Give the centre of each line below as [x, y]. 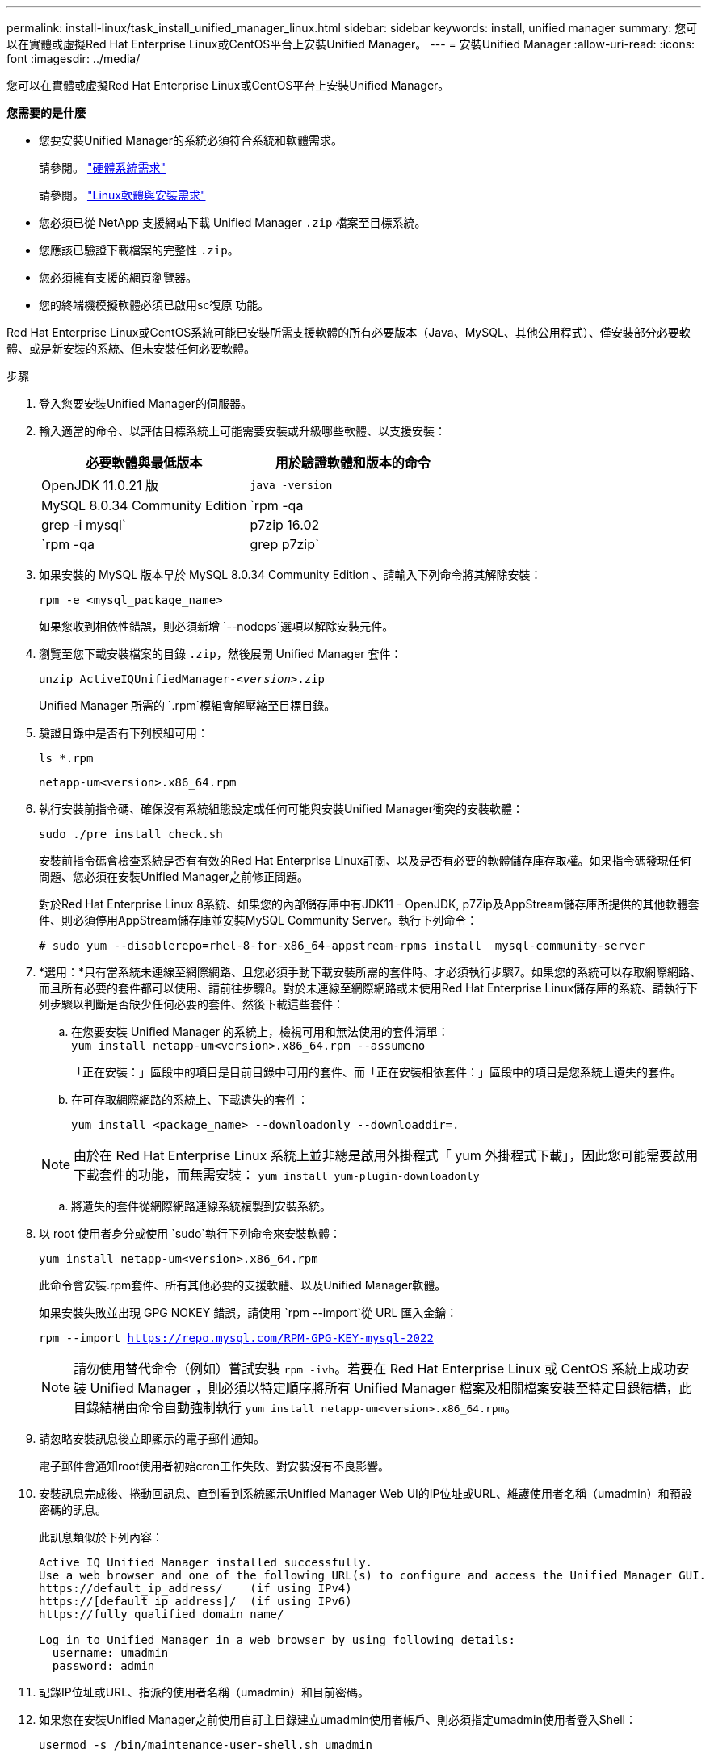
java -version [291, 484]
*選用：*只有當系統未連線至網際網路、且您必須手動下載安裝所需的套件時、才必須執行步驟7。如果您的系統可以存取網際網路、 [370, 972]
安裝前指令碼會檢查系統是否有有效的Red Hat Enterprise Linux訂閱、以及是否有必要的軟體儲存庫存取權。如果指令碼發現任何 [365, 860]
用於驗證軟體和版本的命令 [353, 463]
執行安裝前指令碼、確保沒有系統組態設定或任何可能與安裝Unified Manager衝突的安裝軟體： [281, 809]
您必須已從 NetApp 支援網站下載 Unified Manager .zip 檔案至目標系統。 [233, 222]
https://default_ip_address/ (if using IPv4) [195, 1588]
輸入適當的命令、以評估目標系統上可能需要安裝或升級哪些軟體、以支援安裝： [242, 431]
